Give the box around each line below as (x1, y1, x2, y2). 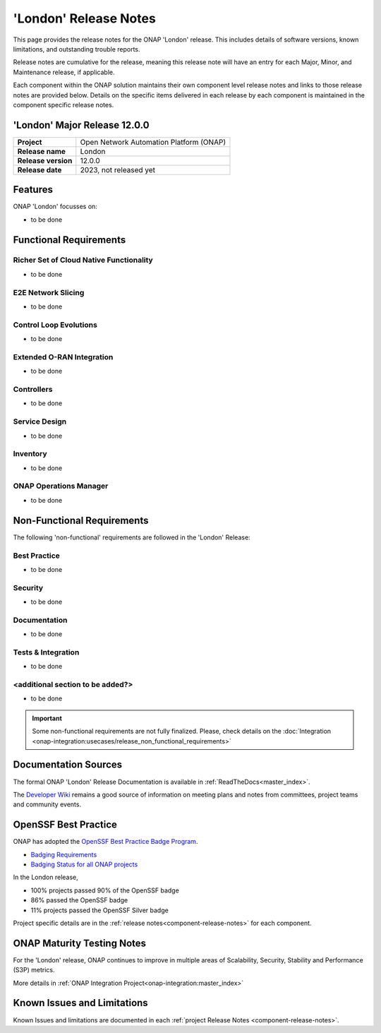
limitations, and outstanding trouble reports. (13, 44, 140, 53)
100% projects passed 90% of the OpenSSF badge (30, 886, 179, 895)
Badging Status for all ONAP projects (30, 860, 138, 868)
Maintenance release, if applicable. (13, 68, 116, 76)
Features (13, 184, 53, 196)
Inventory (13, 449, 47, 459)
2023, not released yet (80, 165, 155, 174)
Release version (17, 155, 73, 165)
